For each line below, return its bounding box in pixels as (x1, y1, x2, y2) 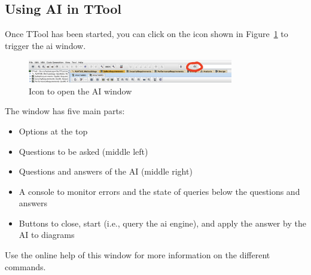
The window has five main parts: (5, 105, 125, 117)
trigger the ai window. (5, 39, 86, 51)
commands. (5, 260, 46, 273)
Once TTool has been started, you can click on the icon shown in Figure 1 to (5, 27, 288, 40)
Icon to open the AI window (29, 84, 132, 97)
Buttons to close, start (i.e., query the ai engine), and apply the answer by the (19, 216, 306, 229)
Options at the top (19, 124, 88, 137)
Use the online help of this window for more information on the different (5, 249, 270, 261)
